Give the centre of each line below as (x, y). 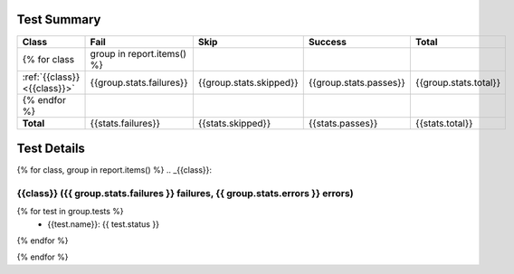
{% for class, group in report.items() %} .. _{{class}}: (114, 170)
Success (328, 42)
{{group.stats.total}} (458, 82)
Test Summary (59, 19)
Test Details (51, 148)
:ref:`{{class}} (51, 77)
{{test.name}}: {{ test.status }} (104, 224)
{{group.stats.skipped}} (248, 82)
